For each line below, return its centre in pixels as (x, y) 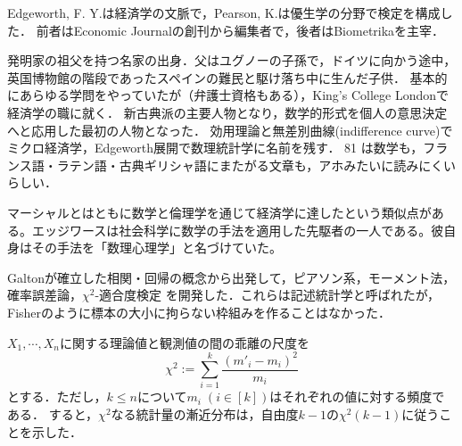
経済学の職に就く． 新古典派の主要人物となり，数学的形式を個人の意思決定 (227, 112)
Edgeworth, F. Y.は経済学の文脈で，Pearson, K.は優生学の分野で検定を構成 (224, 12)
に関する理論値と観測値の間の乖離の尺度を (184, 342)
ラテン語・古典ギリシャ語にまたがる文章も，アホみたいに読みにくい (256, 165)
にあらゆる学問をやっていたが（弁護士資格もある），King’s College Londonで (228, 95)
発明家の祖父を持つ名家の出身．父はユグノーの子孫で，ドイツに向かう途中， (232, 60)
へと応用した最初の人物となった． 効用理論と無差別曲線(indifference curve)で (230, 130)
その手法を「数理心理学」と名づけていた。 (157, 248)
